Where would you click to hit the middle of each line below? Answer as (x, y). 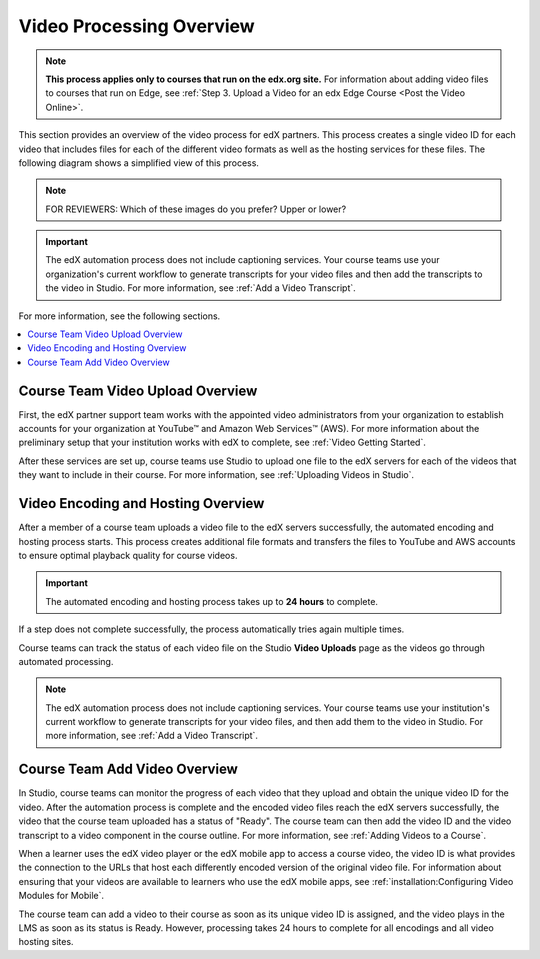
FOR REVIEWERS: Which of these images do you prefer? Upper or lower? (196, 209)
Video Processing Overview (136, 26)
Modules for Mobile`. (61, 896)
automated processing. (66, 661)
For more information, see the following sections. (119, 316)
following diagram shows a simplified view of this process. (139, 162)
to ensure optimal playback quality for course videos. (128, 555)
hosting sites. (46, 942)
